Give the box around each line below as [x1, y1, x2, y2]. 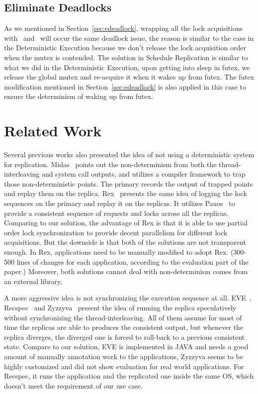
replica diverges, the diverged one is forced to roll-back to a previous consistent [4, 331, 245, 342]
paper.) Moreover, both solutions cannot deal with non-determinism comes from [4, 266, 248, 277]
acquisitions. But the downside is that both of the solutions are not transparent [4, 237, 246, 247]
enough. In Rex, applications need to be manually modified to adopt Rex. [4, 247, 229, 257]
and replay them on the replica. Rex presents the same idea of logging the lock [4, 188, 247, 198]
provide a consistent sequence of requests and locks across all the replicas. [4, 207, 229, 218]
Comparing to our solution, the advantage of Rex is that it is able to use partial [4, 217, 248, 228]
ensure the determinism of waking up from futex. [4, 91, 153, 101]
